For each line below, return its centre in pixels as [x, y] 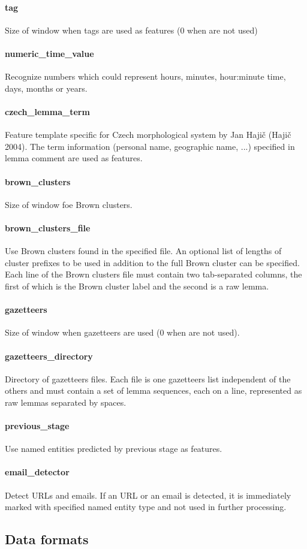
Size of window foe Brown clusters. [69, 204]
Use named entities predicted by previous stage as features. [114, 449]
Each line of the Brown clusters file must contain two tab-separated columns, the [153, 274]
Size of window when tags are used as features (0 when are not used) [131, 30]
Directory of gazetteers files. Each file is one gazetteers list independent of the [148, 378]
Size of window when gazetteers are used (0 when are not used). [122, 332]
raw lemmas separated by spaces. [66, 402]
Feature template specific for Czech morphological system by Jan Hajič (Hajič [148, 135]
